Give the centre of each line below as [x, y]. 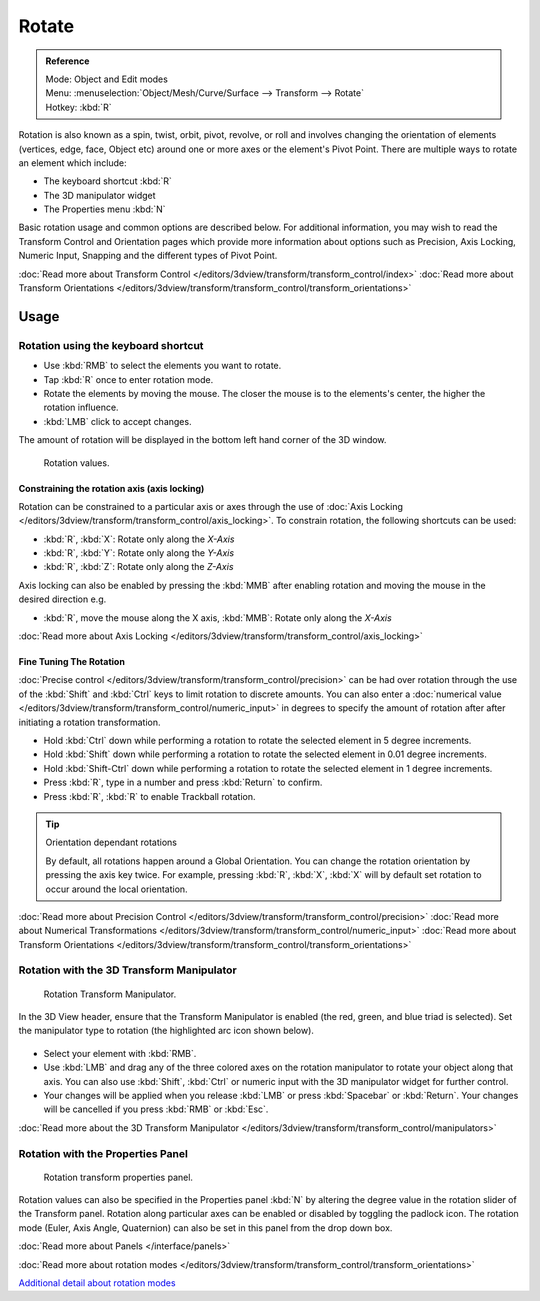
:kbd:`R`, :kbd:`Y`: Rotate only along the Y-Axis [139, 553]
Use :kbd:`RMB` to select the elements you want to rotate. [162, 366]
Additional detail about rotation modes [97, 1283]
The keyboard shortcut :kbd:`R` [107, 181]
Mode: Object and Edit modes [107, 79]
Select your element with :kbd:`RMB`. [120, 1053]
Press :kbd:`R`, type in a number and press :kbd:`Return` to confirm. [183, 782]
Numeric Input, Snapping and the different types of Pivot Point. [148, 256]
